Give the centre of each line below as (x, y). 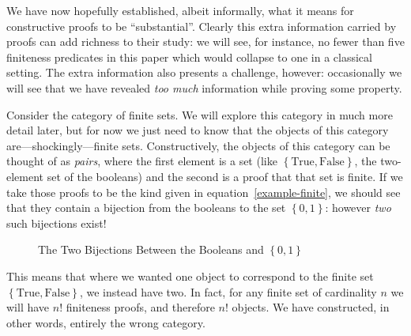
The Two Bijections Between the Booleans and (151, 249)
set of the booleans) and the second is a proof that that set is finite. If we (225, 176)
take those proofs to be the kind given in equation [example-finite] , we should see (204, 192)
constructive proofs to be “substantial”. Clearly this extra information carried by (202, 26)
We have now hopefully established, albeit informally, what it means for (180, 10)
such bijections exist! (57, 223)
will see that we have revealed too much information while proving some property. (204, 87)
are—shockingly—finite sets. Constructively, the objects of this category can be (198, 145)
